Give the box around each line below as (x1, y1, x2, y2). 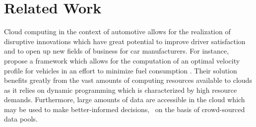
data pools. (4, 114, 38, 124)
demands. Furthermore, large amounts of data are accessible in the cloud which (4, 94, 245, 105)
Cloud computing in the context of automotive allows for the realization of (4, 26, 231, 37)
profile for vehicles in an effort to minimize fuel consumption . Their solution (4, 65, 237, 75)
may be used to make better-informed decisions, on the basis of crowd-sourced (4, 104, 245, 114)
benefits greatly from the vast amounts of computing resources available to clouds (4, 75, 252, 85)
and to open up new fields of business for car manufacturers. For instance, (4, 46, 229, 56)
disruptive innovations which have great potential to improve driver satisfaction (4, 36, 246, 46)
